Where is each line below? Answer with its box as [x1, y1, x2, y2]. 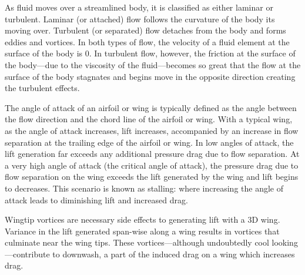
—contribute [5, 247, 50, 260]
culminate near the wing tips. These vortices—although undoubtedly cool [5, 236, 269, 249]
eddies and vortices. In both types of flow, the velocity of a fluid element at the [5, 35, 290, 48]
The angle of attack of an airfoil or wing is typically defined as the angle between [5, 101, 297, 113]
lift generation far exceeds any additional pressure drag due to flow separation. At [5, 147, 300, 160]
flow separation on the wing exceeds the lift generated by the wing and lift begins [5, 170, 299, 183]
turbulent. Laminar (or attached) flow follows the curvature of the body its [5, 12, 275, 25]
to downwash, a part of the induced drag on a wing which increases [52, 247, 295, 260]
